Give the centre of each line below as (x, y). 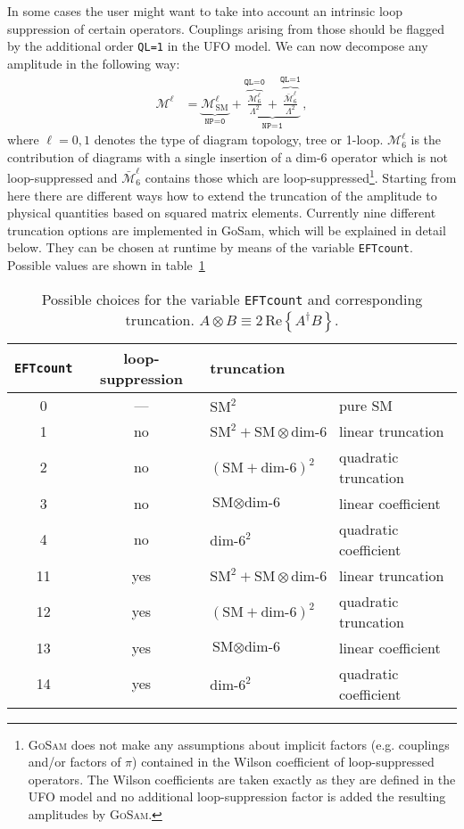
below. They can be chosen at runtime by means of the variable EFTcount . (210, 247)
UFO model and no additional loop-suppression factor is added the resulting (237, 796)
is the (426, 140)
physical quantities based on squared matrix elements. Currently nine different (222, 213)
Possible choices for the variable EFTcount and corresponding (232, 299)
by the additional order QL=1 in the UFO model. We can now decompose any (218, 46)
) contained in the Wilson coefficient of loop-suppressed (283, 762)
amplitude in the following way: (94, 63)
